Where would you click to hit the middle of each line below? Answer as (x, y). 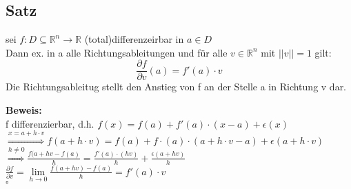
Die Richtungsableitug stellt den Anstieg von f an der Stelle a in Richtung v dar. (176, 87)
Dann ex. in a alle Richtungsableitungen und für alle (117, 52)
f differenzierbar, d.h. (50, 123)
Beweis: (24, 110)
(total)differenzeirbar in (134, 39)
